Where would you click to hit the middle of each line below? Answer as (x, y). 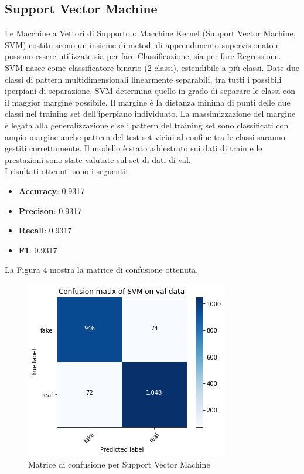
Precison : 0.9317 (50, 210)
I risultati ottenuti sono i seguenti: (66, 171)
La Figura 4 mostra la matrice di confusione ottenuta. (102, 270)
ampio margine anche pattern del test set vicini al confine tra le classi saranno (145, 136)
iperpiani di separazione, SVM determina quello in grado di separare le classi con (150, 91)
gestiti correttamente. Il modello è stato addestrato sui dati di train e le (134, 148)
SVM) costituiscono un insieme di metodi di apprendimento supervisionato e (142, 44)
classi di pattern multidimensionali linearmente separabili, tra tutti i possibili (143, 79)
